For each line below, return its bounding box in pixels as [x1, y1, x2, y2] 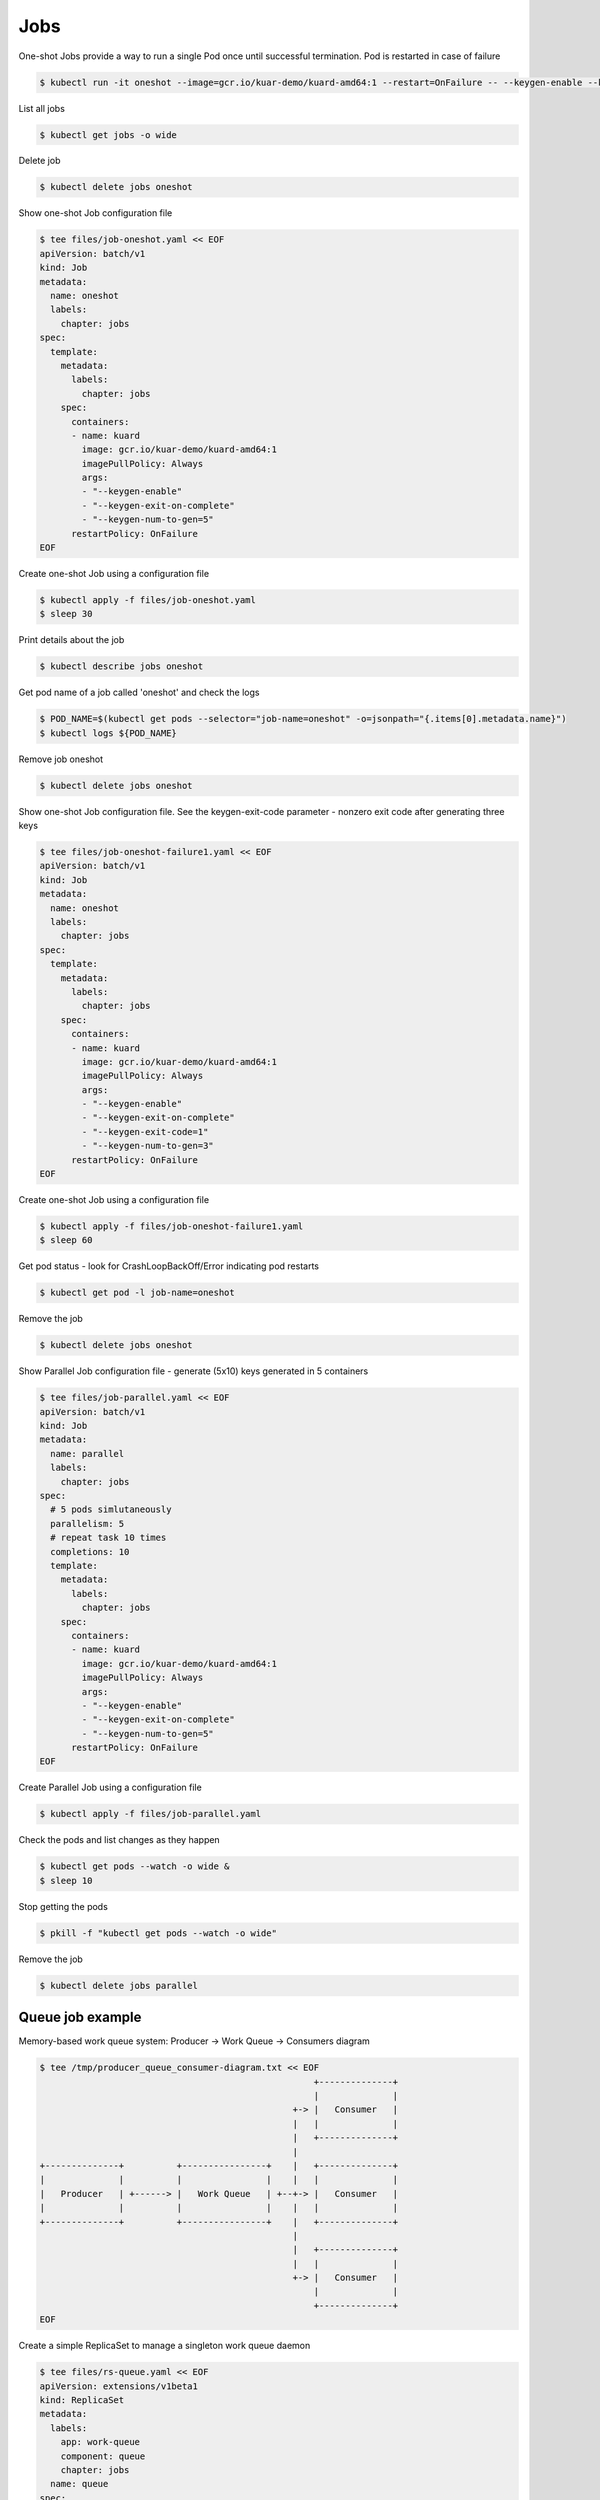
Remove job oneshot [18, 753, 104, 765]
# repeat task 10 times [50, 1532, 167, 1544]
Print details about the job [18, 634, 125, 646]
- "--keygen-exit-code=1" [81, 1126, 209, 1137]
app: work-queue [60, 2436, 140, 2448]
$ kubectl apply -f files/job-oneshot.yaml [39, 595, 257, 605]
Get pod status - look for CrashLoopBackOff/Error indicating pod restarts [18, 1260, 320, 1272]
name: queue [50, 2478, 109, 2490]
